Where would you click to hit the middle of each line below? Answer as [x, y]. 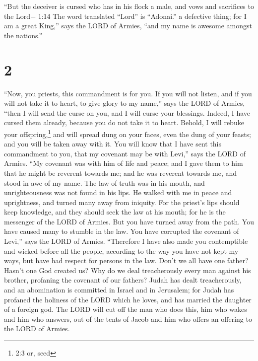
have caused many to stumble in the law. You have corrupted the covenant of [122, 231]
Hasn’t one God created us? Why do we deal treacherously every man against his [128, 270]
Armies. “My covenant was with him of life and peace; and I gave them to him [124, 163]
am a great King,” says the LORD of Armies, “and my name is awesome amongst [128, 26]
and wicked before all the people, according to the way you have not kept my [121, 251]
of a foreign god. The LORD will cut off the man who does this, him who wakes [126, 309]
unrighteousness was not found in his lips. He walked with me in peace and [118, 192]
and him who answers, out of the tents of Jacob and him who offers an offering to [128, 319]
